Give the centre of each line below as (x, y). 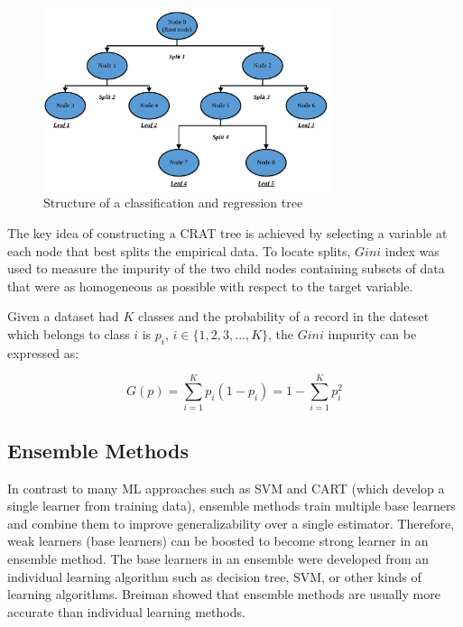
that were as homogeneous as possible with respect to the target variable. (210, 286)
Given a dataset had (63, 316)
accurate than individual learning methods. (126, 611)
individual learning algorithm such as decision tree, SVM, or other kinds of (214, 576)
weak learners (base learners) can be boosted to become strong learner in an (218, 541)
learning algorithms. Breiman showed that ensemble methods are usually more (224, 594)
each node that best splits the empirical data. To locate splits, (179, 250)
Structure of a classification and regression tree (173, 203)
